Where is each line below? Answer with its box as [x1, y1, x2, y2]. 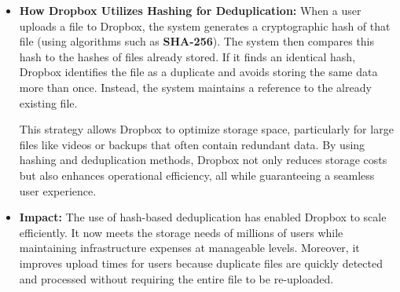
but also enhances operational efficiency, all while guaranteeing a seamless [19, 166, 375, 183]
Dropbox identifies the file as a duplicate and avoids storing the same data [19, 64, 378, 80]
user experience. [19, 182, 97, 199]
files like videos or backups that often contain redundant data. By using [19, 136, 365, 152]
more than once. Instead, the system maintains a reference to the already [19, 78, 372, 95]
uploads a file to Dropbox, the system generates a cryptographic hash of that [19, 17, 391, 34]
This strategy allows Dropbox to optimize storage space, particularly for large [19, 121, 394, 137]
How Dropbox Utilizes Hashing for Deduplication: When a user [19, 2, 361, 18]
